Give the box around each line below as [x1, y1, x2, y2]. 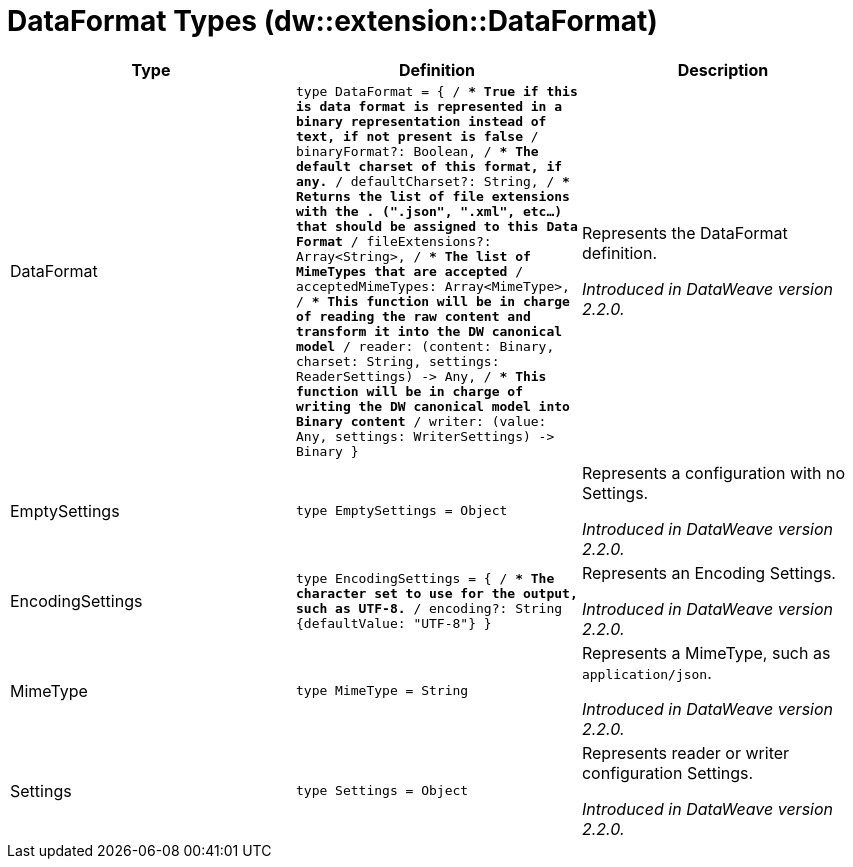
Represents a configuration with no [581, 462, 846, 483]
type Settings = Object [295, 783, 469, 799]
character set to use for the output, [295, 585, 578, 601]
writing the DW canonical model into [295, 398, 570, 414]
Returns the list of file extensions [295, 188, 570, 204]
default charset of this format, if [295, 158, 563, 174]
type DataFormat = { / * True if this [295, 83, 578, 99]
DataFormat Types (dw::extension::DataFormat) [7, 4, 658, 38]
